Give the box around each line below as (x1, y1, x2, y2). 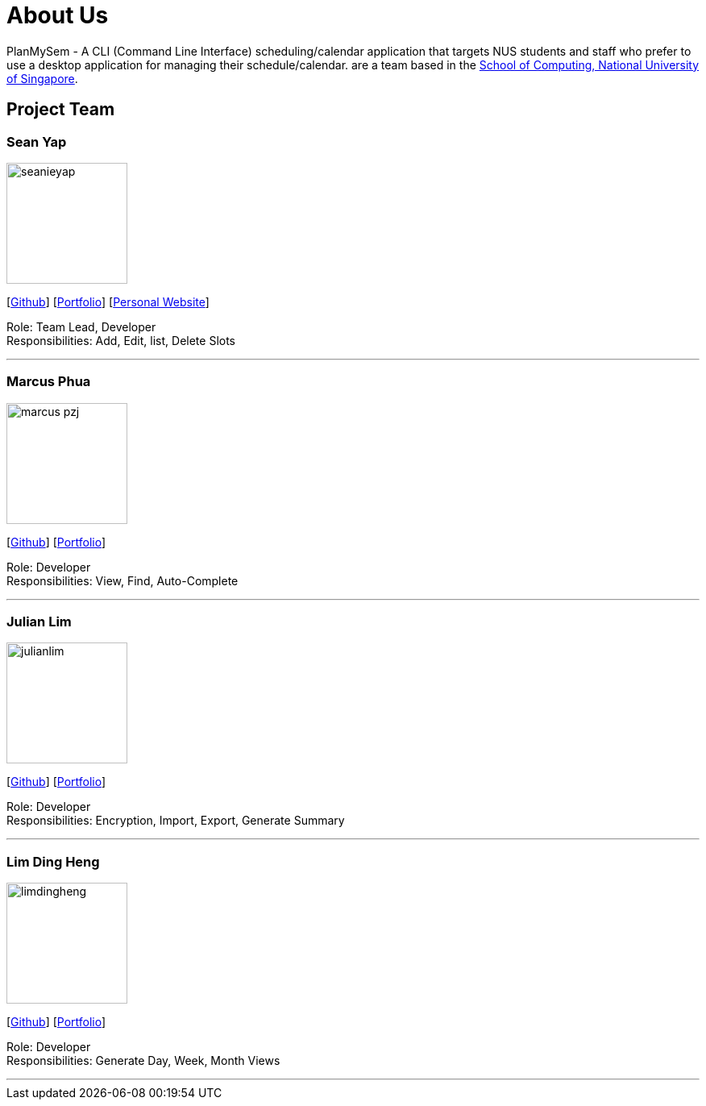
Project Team (6, 99, 115, 120)
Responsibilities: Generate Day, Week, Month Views (6, 1054, 280, 1068)
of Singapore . (6, 71, 78, 85)
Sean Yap (6, 133, 67, 150)
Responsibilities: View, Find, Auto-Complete (6, 573, 239, 588)
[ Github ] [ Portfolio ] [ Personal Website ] (6, 294, 210, 309)
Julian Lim (6, 613, 72, 630)
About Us (6, 2, 109, 29)
